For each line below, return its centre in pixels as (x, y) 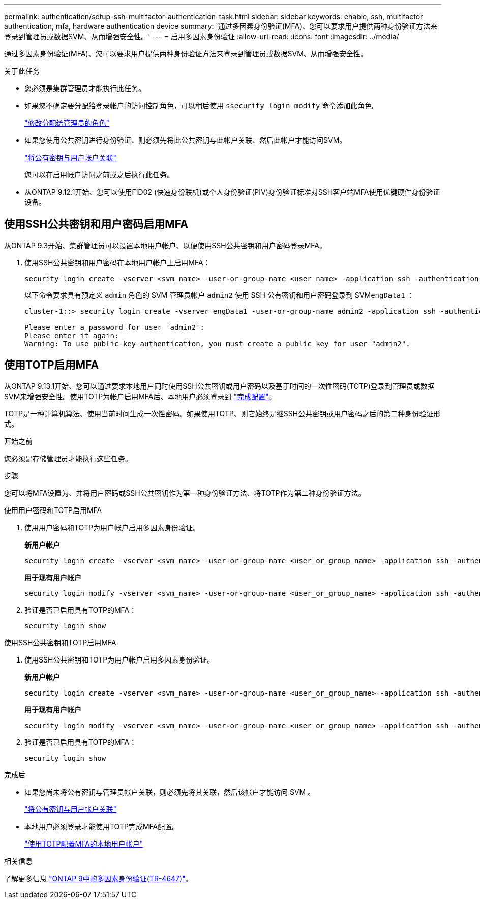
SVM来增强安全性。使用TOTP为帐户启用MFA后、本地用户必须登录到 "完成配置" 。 (140, 396)
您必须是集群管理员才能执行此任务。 (85, 88)
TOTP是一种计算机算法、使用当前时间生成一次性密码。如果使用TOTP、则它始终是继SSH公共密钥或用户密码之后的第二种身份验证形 (222, 413)
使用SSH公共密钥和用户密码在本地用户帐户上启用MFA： (117, 262)
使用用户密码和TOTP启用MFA (53, 510)
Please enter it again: (72, 335)
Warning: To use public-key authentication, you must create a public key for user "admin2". (217, 343)
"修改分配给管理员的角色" (67, 123)
